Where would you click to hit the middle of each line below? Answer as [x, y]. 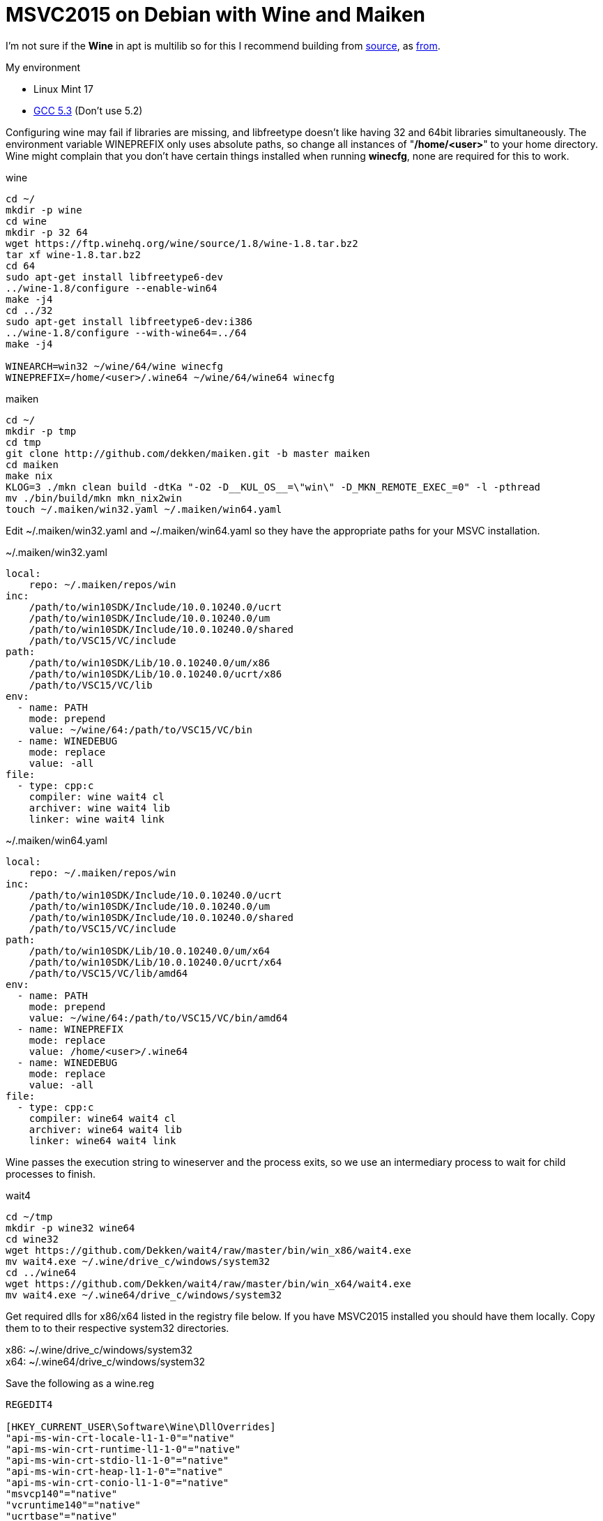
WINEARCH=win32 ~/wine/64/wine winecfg [114, 366]
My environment [43, 67]
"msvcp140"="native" [62, 1493]
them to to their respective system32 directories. [117, 1328]
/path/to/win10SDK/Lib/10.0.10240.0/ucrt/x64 [155, 962]
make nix [29, 475]
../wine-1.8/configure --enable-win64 [112, 288]
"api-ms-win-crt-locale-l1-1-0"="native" [120, 1438]
